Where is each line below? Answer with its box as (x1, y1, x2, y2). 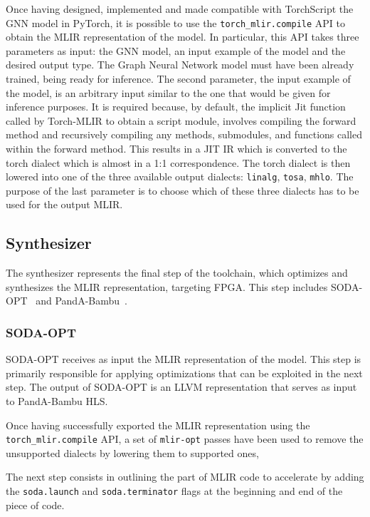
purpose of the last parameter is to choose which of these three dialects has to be (6, 183, 359, 198)
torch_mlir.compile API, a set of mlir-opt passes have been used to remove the (6, 431, 364, 446)
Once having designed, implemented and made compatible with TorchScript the (6, 1, 354, 16)
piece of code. (6, 497, 65, 512)
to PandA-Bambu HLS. (6, 394, 108, 409)
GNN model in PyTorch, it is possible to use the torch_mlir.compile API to (6, 15, 345, 30)
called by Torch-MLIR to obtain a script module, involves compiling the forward (6, 113, 356, 128)
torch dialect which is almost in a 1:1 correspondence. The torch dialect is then (6, 155, 351, 170)
